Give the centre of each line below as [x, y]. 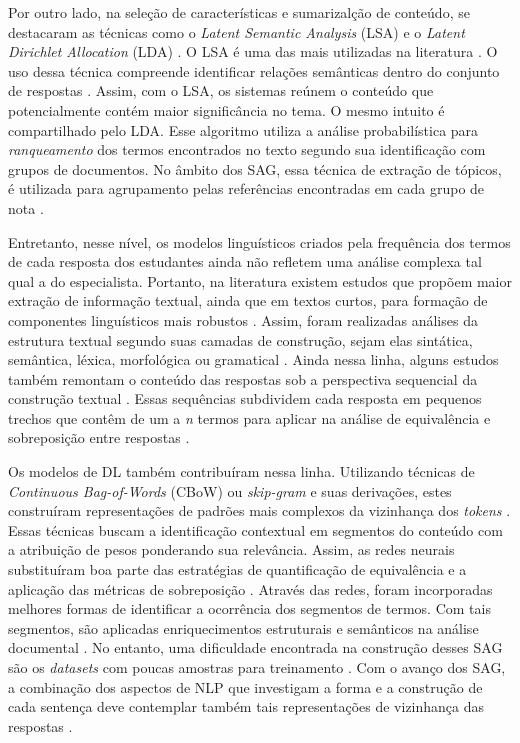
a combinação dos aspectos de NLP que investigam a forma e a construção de [245, 686]
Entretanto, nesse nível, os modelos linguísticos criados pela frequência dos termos [259, 241]
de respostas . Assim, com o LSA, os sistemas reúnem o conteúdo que [221, 90]
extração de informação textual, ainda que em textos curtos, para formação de [248, 300]
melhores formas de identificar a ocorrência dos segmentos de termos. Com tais [249, 608]
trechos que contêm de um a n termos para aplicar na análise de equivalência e [249, 417]
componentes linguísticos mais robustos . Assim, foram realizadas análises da [243, 319]
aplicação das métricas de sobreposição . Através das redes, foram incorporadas [250, 588]
